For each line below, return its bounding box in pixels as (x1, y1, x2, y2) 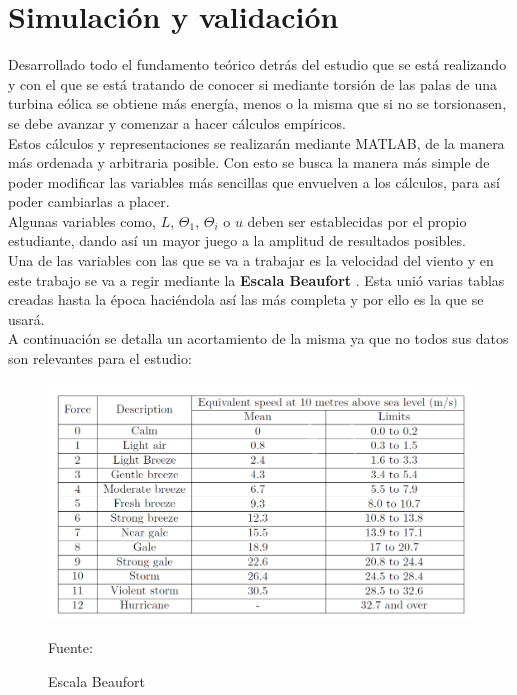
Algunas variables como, (8, 210, 156, 231)
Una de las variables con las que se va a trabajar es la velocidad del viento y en (8, 250, 494, 271)
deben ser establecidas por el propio (247, 210, 467, 231)
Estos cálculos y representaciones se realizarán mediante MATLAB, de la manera (8, 132, 505, 153)
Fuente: (48, 637, 93, 658)
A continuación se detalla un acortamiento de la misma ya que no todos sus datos (8, 328, 509, 349)
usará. (8, 308, 45, 329)
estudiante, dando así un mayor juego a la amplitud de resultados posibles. (8, 230, 466, 251)
